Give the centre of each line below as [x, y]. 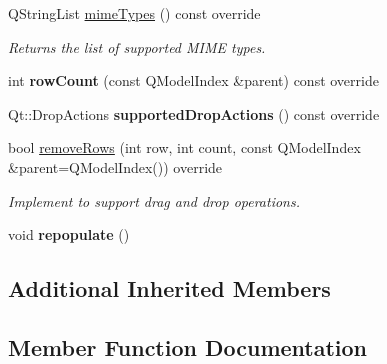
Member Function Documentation [188, 346]
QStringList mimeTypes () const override [134, 13]
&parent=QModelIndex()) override [115, 166]
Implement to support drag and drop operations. [154, 200]
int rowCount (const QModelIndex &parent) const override [193, 80]
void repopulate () [69, 234]
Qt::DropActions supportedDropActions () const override [194, 113]
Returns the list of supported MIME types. [137, 46]
